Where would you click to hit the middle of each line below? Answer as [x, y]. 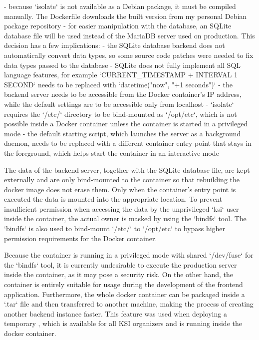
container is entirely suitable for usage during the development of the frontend [124, 284]
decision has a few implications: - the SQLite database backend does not [115, 45]
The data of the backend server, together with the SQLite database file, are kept [127, 170]
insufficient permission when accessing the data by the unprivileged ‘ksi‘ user [122, 208]
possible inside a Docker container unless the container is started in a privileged [126, 124]
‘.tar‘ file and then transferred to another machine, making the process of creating [129, 304]
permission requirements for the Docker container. [81, 238]
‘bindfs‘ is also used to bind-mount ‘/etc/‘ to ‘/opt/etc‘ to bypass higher [115, 228]
